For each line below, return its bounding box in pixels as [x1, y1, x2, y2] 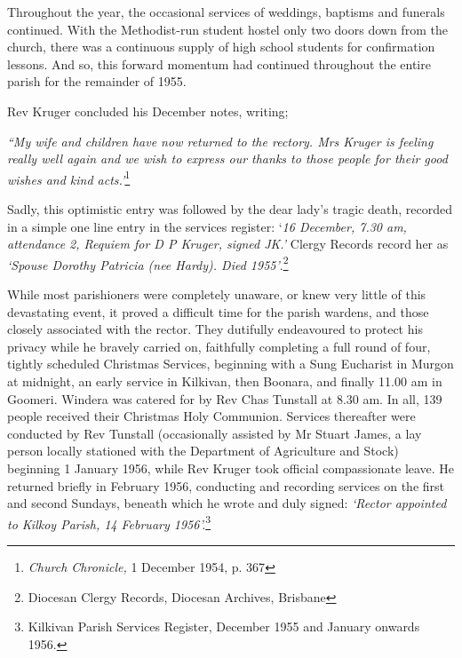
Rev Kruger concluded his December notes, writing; [7, 101, 289, 120]
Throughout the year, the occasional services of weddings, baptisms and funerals [7, 3, 445, 20]
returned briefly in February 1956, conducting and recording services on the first [7, 476, 444, 495]
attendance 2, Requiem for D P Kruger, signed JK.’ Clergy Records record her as [7, 234, 449, 253]
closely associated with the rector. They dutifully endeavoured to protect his [7, 320, 423, 338]
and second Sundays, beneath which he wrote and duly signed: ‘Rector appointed [7, 494, 447, 512]
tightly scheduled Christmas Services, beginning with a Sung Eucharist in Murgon [7, 354, 454, 373]
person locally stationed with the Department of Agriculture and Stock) [7, 441, 399, 460]
